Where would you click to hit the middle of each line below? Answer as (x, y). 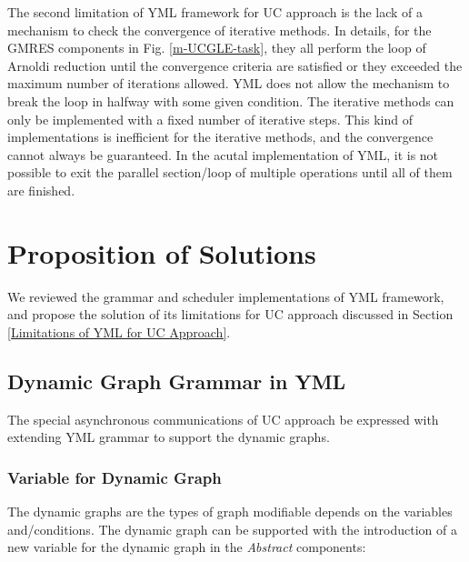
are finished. (41, 190)
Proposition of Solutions (162, 252)
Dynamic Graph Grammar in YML (177, 381)
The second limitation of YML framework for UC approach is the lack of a (215, 12)
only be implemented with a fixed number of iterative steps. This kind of (210, 119)
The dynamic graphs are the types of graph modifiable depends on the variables (230, 512)
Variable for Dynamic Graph (115, 477)
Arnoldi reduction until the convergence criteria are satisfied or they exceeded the (235, 65)
